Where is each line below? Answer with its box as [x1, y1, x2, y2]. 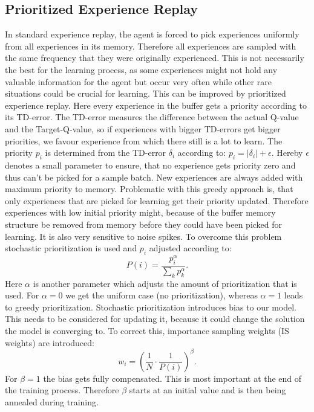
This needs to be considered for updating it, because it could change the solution [5, 312, 305, 325]
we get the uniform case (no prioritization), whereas [65, 289, 258, 301]
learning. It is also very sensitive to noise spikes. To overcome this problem [5, 230, 282, 242]
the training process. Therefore [5, 384, 119, 396]
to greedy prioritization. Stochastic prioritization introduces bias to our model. [5, 300, 297, 313]
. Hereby [271, 146, 303, 159]
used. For [5, 289, 39, 301]
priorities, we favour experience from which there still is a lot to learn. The [5, 134, 283, 147]
